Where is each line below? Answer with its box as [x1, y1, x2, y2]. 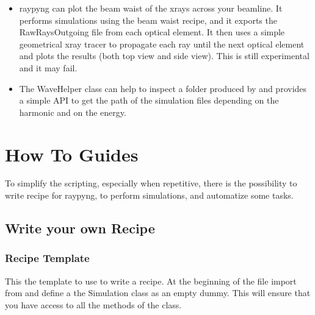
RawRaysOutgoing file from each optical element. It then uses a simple [19, 26, 285, 38]
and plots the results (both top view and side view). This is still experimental [19, 49, 310, 62]
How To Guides [5, 141, 139, 166]
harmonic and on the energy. [19, 105, 126, 118]
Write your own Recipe [5, 219, 155, 238]
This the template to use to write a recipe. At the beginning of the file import [5, 274, 297, 287]
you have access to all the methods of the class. [5, 298, 182, 311]
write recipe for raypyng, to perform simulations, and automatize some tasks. [5, 189, 294, 202]
